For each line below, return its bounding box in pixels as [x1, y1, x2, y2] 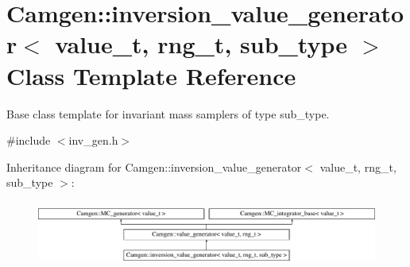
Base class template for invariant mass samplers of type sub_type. [6, 105, 330, 122]
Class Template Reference [6, 59, 296, 91]
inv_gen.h [68, 132, 118, 149]
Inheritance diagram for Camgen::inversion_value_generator [6, 158, 302, 175]
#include [6, 132, 51, 149]
